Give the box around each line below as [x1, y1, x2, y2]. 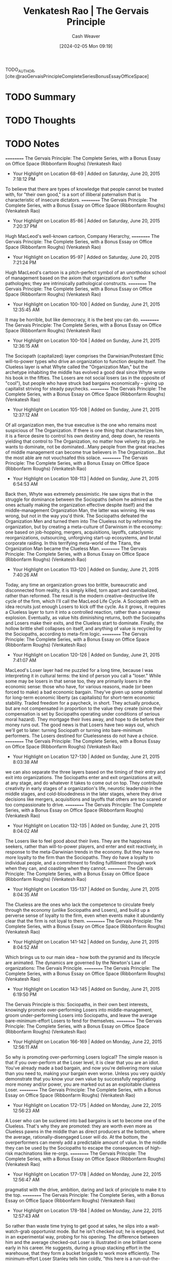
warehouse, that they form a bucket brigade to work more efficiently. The [5, 1250, 160, 1256]
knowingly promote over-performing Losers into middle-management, [5, 1007, 153, 1013]
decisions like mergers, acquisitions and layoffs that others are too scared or [5, 796, 167, 802]
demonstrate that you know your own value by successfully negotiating [5, 1076, 156, 1082]
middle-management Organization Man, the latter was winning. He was [5, 507, 155, 514]
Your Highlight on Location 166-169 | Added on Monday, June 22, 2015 [12, 1039, 162, 1045]
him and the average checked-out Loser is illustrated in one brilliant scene [5, 1239, 162, 1246]
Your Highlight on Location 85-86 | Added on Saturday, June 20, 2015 [12, 218, 160, 224]
